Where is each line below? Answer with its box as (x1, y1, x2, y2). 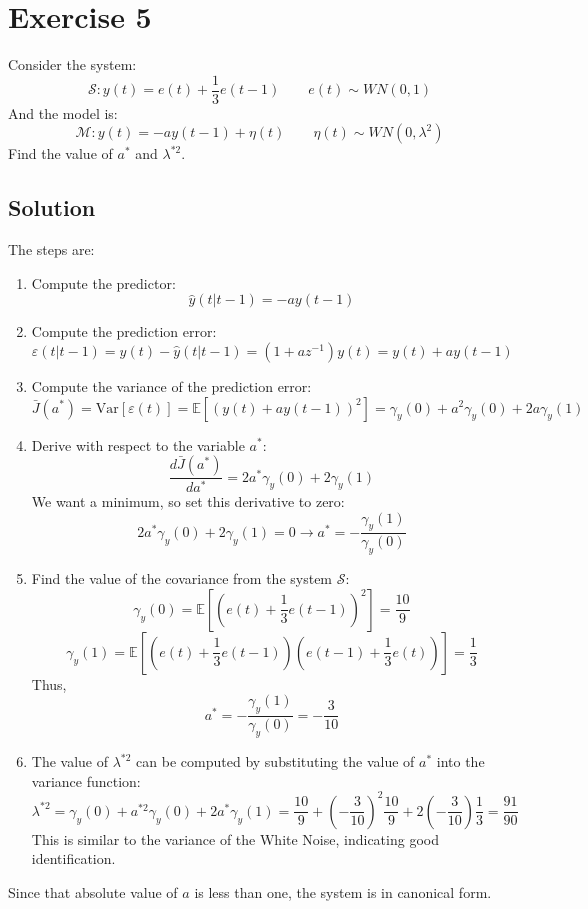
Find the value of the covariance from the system (31, 568, 333, 589)
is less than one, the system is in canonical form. (194, 881, 492, 902)
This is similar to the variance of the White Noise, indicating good (31, 828, 439, 849)
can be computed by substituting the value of (136, 751, 415, 772)
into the (436, 751, 485, 772)
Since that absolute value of (8, 881, 178, 902)
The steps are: (8, 239, 95, 260)
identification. (31, 848, 116, 869)
